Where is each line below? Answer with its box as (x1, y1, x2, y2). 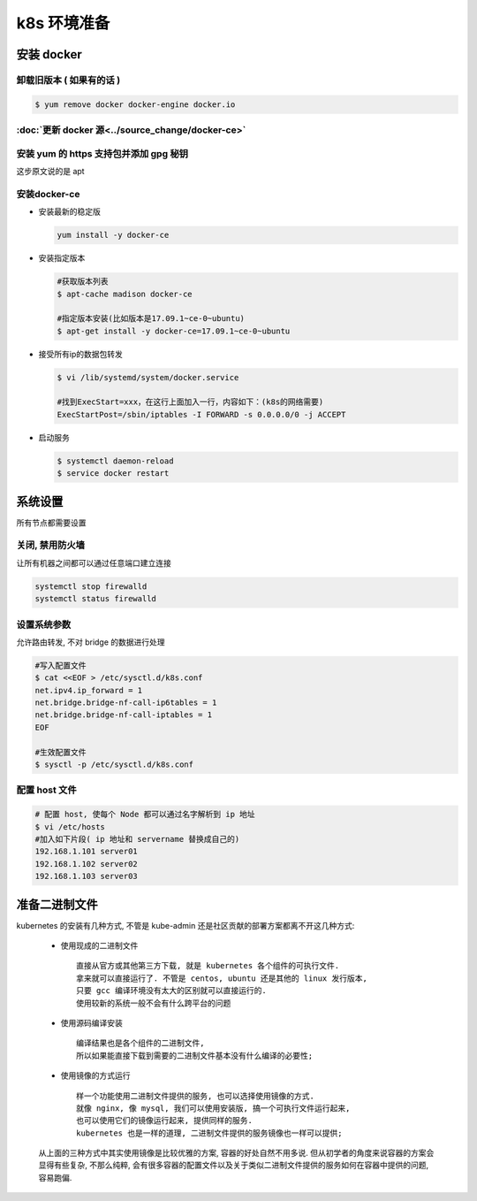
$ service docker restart (57, 469, 170, 478)
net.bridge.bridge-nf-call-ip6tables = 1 (34, 698, 217, 708)
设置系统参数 (16, 618, 72, 631)
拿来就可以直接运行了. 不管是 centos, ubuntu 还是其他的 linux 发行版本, (76, 973, 368, 983)
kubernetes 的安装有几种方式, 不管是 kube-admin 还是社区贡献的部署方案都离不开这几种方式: (16, 920, 355, 930)
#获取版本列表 (57, 277, 110, 287)
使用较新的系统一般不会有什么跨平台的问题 (76, 998, 231, 1008)
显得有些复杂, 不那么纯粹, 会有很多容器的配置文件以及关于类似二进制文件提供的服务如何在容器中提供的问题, (38, 1159, 428, 1171)
